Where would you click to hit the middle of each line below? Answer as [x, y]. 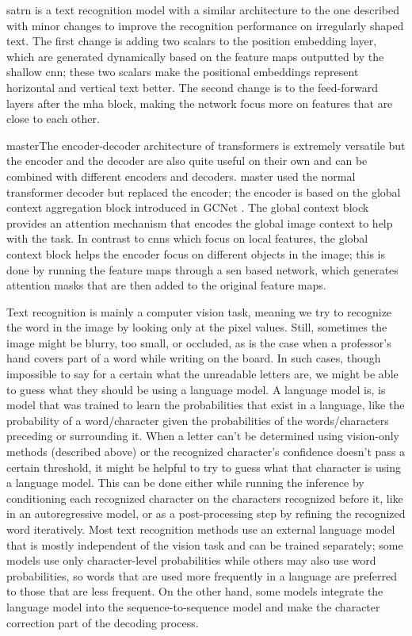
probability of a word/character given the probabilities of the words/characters [198, 420]
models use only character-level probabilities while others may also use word [191, 560]
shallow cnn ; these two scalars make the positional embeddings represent [183, 72]
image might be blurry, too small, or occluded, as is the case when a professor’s [199, 342]
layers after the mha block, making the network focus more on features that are [200, 103]
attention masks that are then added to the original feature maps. [166, 285]
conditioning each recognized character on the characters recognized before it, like [205, 498]
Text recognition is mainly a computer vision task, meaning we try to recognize [199, 311]
